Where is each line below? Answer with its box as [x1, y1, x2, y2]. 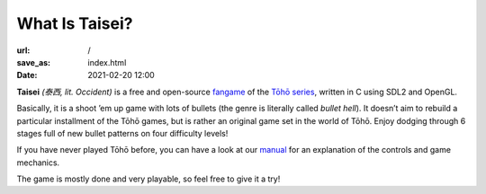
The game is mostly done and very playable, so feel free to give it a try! [16, 173, 281, 184]
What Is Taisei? [16, 13, 133, 33]
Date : [16, 70, 38, 81]
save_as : [16, 57, 51, 67]
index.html [87, 57, 127, 67]
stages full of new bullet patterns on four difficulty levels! [16, 128, 229, 138]
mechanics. [16, 157, 60, 168]
